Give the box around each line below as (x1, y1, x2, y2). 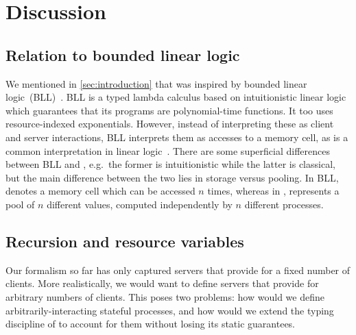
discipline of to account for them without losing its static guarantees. (5, 317, 296, 331)
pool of (5, 197, 35, 211)
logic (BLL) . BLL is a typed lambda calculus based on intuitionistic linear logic (5, 90, 346, 104)
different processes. (244, 197, 324, 211)
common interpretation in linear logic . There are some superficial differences (5, 143, 330, 158)
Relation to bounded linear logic (5, 44, 240, 65)
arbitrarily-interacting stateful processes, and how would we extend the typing (5, 303, 334, 317)
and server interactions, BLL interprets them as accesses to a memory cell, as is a (5, 129, 348, 144)
